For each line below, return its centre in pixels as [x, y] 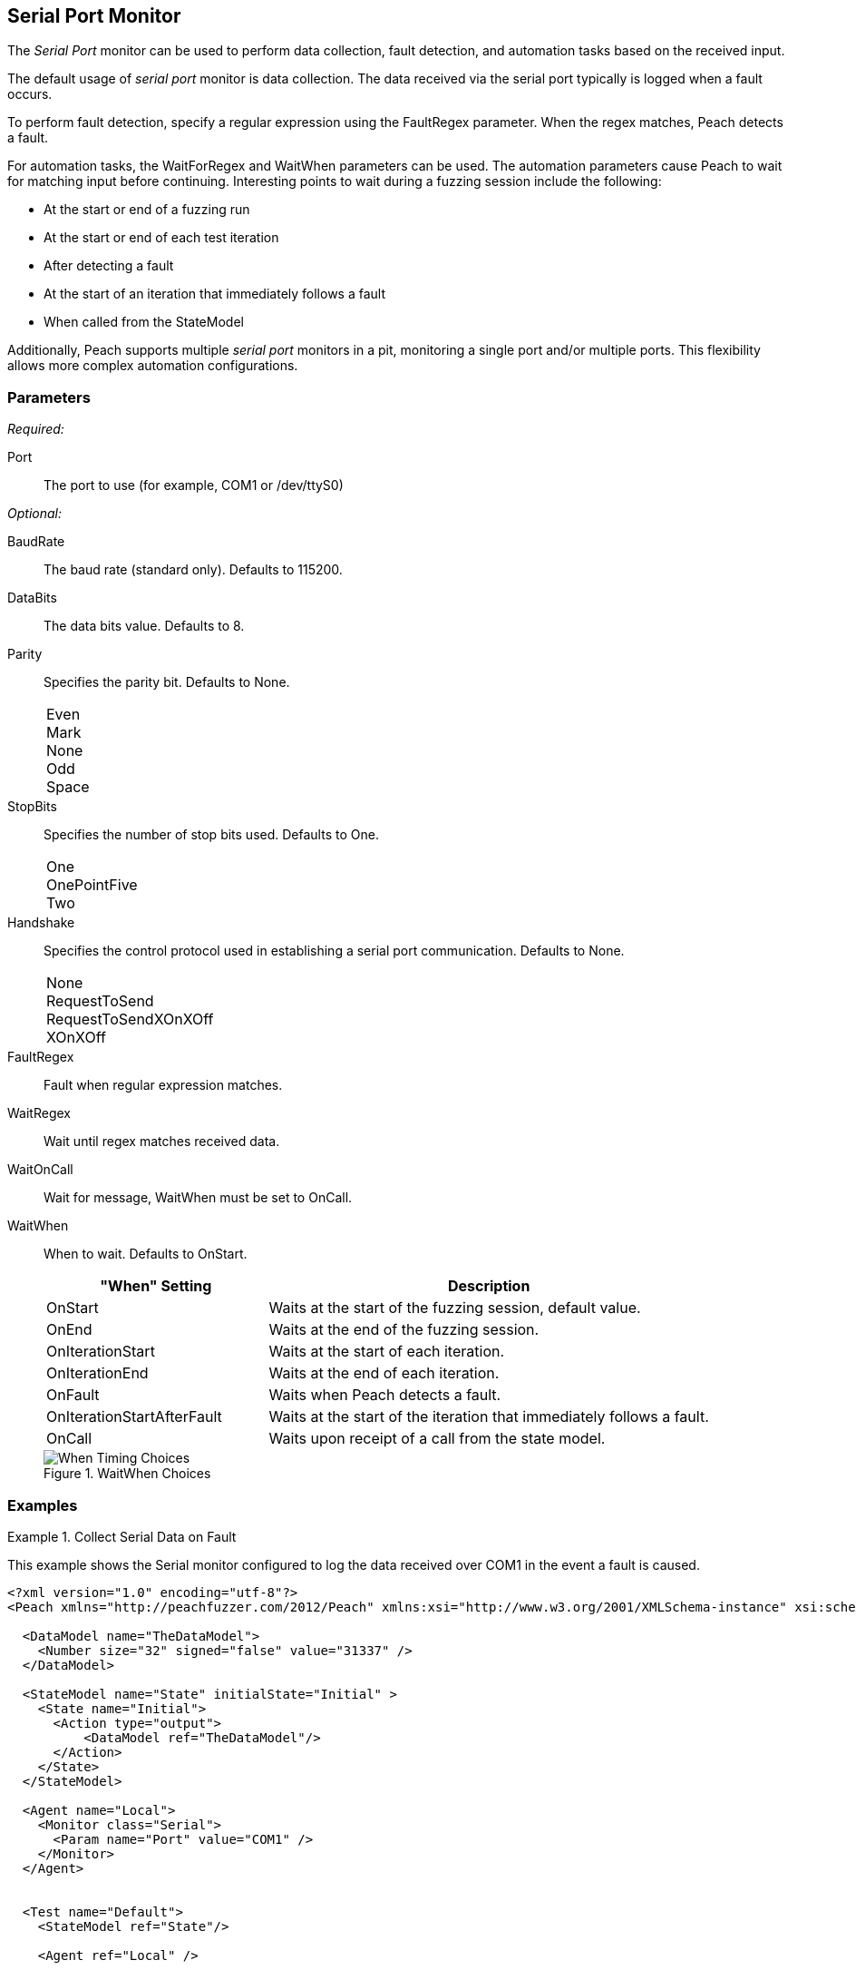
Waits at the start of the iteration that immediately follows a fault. [489, 1417]
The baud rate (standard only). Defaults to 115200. [193, 570]
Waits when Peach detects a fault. [385, 1395]
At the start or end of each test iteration [161, 238]
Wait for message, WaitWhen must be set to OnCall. [198, 1198]
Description [489, 1286]
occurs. [30, 94]
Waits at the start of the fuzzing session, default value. [455, 1308]
